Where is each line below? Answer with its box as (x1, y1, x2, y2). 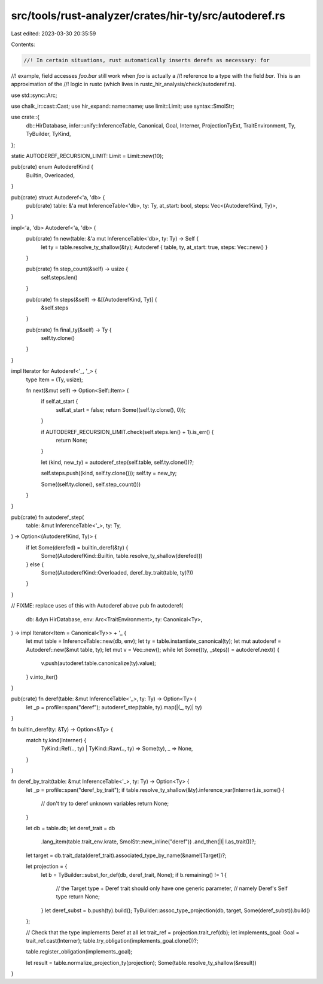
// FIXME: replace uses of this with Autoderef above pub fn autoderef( (11, 602, 184, 609)
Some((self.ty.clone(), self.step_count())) (41, 481, 141, 488)
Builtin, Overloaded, (26, 171, 75, 179)
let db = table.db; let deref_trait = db (26, 825, 115, 832)
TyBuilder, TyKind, (26, 130, 71, 138)
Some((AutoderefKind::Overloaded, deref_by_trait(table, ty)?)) (41, 569, 194, 576)
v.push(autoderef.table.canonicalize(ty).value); (41, 660, 157, 667)
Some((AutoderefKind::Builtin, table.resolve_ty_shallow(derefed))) (41, 552, 203, 560)
